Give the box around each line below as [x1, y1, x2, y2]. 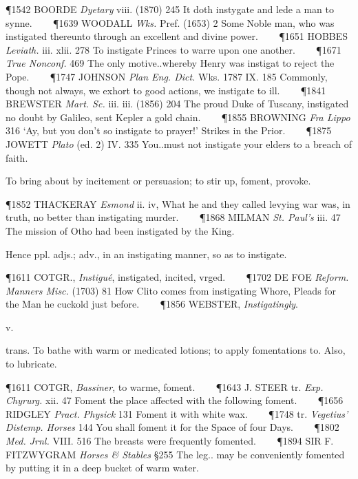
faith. [6, 150, 28, 164]
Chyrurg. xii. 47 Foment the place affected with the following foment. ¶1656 [6, 393, 344, 407]
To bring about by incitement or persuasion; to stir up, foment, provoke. [6, 173, 311, 188]
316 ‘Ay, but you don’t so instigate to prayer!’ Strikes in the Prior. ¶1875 [6, 123, 332, 138]
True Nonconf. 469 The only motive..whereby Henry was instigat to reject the [6, 56, 335, 70]
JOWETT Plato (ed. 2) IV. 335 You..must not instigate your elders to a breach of [6, 136, 352, 151]
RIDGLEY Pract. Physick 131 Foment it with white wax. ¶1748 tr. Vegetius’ [6, 406, 348, 421]
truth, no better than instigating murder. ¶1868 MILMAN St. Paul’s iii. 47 [6, 210, 341, 224]
